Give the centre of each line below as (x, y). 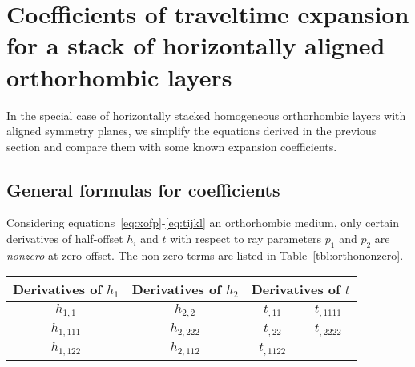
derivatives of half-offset (65, 239)
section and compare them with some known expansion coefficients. (172, 146)
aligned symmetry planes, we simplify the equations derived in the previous (191, 131)
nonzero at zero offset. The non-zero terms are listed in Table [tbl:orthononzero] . (205, 255)
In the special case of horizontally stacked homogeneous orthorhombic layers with (206, 115)
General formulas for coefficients (143, 189)
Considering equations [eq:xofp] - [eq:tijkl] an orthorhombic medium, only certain (203, 223)
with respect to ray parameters (246, 239)
